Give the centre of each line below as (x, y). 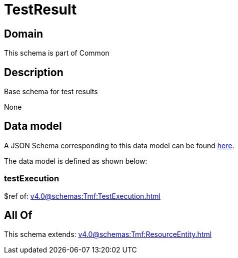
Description (34, 72)
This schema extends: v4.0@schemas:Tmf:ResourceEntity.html (108, 234)
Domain (24, 34)
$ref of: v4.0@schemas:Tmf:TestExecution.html (82, 196)
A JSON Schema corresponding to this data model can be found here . (119, 145)
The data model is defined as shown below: (76, 161)
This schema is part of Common (57, 53)
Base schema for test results (51, 92)
